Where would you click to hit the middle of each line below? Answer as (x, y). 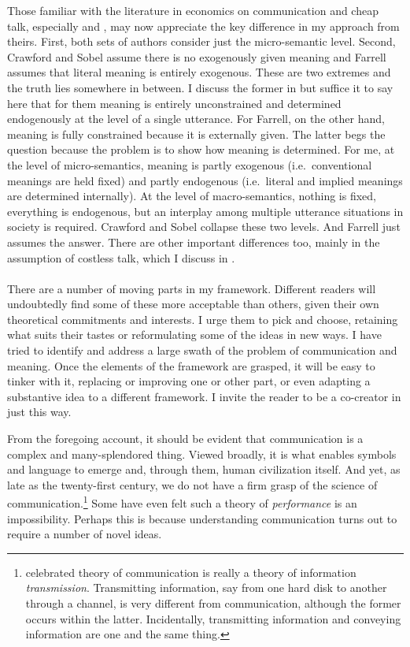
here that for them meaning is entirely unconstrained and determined (174, 103)
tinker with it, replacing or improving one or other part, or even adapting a (189, 381)
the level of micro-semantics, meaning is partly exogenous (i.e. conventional (190, 164)
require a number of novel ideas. (85, 534)
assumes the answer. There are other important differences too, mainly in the (194, 242)
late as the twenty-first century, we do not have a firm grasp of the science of (192, 484)
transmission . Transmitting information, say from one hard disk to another (206, 588)
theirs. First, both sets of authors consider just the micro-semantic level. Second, (201, 41)
